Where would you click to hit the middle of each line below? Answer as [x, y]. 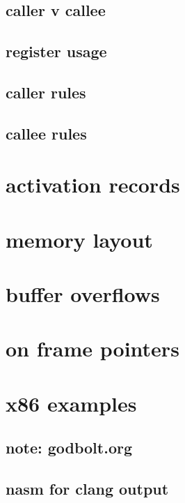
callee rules [46, 133]
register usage [56, 51]
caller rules [46, 92]
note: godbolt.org [69, 448]
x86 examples [71, 403]
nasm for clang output [87, 489]
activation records [93, 185]
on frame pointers [92, 348]
